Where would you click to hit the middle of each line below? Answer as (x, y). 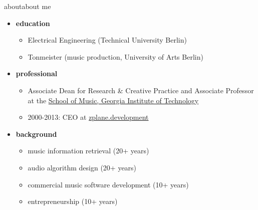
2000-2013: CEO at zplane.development (88, 117)
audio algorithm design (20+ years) (82, 167)
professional (37, 73)
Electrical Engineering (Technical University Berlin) (107, 40)
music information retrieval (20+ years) (88, 151)
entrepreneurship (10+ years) (73, 201)
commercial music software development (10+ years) (108, 184)
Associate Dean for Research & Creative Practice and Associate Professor (141, 90)
